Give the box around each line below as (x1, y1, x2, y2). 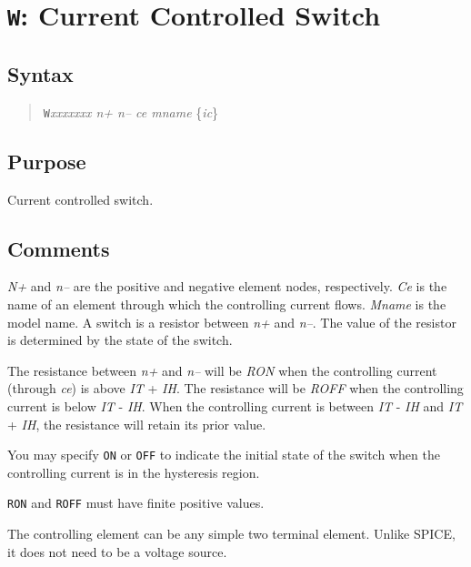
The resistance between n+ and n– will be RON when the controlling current (7, 360, 437, 380)
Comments (7, 234, 110, 262)
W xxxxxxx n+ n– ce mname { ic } (43, 102, 219, 121)
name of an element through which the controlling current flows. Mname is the (7, 294, 446, 313)
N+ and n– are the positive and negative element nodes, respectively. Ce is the (7, 277, 447, 296)
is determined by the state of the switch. (7, 330, 233, 349)
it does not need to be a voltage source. (7, 542, 227, 561)
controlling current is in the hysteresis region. (7, 462, 260, 481)
